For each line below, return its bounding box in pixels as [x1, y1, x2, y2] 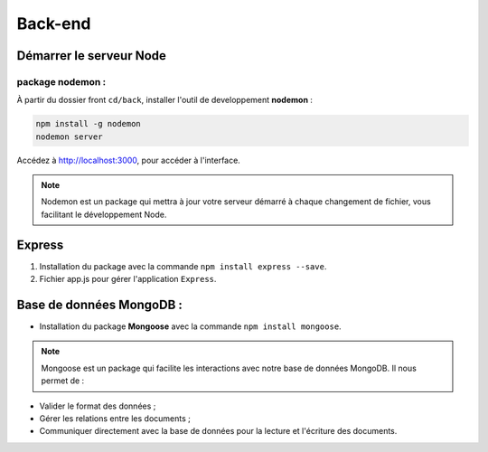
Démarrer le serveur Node [16, 48, 167, 63]
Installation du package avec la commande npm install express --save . [39, 260, 327, 271]
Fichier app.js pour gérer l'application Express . [39, 274, 217, 285]
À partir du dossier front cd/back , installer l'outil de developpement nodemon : [16, 95, 314, 106]
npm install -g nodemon [35, 118, 142, 129]
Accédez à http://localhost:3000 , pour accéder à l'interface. [16, 155, 241, 165]
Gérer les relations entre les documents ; [39, 413, 192, 424]
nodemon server [35, 131, 103, 142]
